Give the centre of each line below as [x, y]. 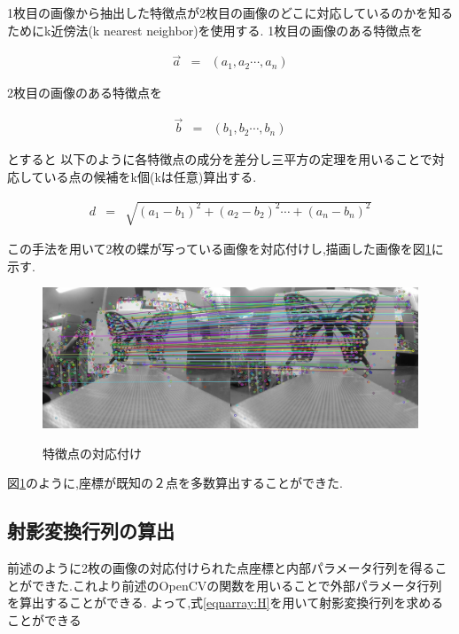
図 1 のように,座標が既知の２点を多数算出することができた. [175, 483]
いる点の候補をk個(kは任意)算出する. [150, 176]
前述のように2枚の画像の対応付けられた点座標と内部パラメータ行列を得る [221, 568]
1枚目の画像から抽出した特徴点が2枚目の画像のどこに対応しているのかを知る [230, 12]
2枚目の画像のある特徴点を [85, 93]
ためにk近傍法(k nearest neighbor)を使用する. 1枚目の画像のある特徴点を [215, 30]
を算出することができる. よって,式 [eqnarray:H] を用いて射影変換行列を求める [226, 603]
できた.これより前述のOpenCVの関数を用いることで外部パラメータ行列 [237, 585]
